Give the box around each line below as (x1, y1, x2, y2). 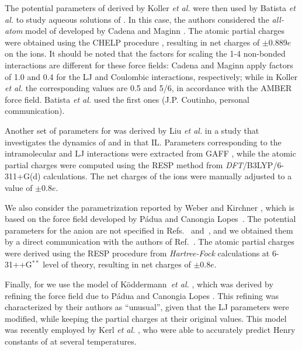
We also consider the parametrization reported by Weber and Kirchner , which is (5, 201, 295, 213)
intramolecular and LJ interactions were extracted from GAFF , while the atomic (5, 147, 296, 159)
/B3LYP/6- (242, 158, 284, 171)
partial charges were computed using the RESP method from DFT (5, 158, 243, 171)
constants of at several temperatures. (5, 335, 137, 347)
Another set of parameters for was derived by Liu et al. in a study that (5, 124, 259, 136)
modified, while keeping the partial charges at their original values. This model (5, 312, 287, 324)
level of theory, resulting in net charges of (43, 258, 191, 270)
